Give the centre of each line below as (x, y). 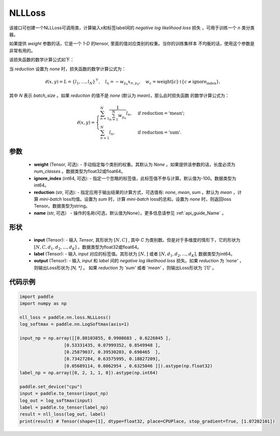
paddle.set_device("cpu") (51, 387)
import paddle (37, 296)
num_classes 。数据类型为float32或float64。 (80, 171)
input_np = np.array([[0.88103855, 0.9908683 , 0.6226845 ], (95, 338)
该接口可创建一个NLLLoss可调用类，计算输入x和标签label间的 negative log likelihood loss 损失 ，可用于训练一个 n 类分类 (132, 28)
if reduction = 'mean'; (161, 113)
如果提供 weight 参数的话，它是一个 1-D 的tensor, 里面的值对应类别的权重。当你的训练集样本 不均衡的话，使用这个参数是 (132, 44)
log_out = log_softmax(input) (56, 400)
